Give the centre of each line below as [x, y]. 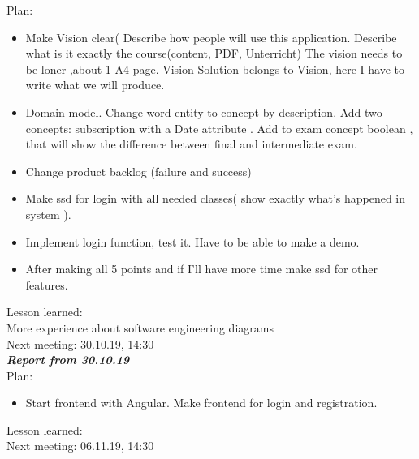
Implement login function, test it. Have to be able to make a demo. [192, 241]
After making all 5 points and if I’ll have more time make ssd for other [201, 269]
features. [47, 284]
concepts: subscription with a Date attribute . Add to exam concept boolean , [219, 128]
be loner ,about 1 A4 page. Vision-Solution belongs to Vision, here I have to [215, 69]
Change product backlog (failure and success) [138, 171]
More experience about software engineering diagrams [140, 327]
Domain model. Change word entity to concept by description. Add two [204, 112]
